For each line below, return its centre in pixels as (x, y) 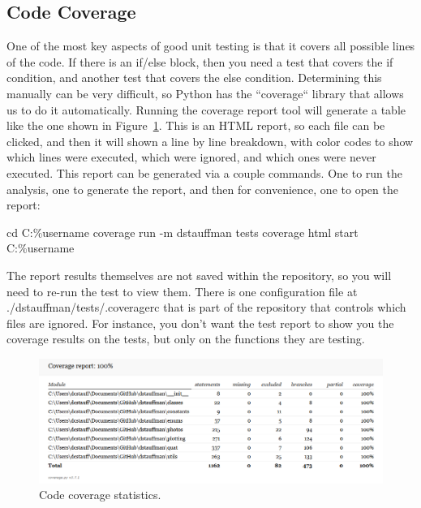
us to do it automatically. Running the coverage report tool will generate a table (206, 109)
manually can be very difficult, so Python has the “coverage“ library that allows (205, 93)
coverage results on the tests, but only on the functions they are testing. (186, 339)
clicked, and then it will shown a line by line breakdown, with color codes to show (210, 141)
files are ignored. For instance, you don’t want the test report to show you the (200, 323)
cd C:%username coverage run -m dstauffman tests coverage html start (183, 232)
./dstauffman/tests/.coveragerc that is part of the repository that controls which (206, 307)
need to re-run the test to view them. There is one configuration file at (182, 291)
